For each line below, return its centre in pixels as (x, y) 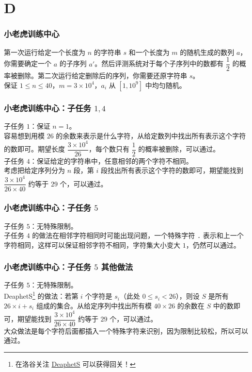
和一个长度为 (149, 52)
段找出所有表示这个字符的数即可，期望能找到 (172, 170)
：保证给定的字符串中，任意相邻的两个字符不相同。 (111, 161)
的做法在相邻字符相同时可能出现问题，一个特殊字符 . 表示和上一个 (138, 235)
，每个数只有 (109, 149)
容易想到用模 (24, 135)
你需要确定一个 (28, 63)
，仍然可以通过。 (213, 245)
